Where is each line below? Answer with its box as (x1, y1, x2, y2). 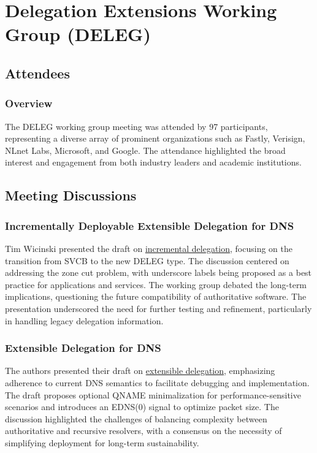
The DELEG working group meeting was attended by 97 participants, (5, 120, 268, 132)
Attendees (5, 63, 70, 82)
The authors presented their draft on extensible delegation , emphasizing (5, 364, 275, 377)
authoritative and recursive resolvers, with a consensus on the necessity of (5, 424, 282, 437)
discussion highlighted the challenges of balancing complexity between (5, 412, 267, 425)
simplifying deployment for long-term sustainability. (5, 436, 199, 449)
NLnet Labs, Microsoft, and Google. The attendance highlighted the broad (5, 143, 286, 156)
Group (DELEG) (5, 21, 151, 47)
